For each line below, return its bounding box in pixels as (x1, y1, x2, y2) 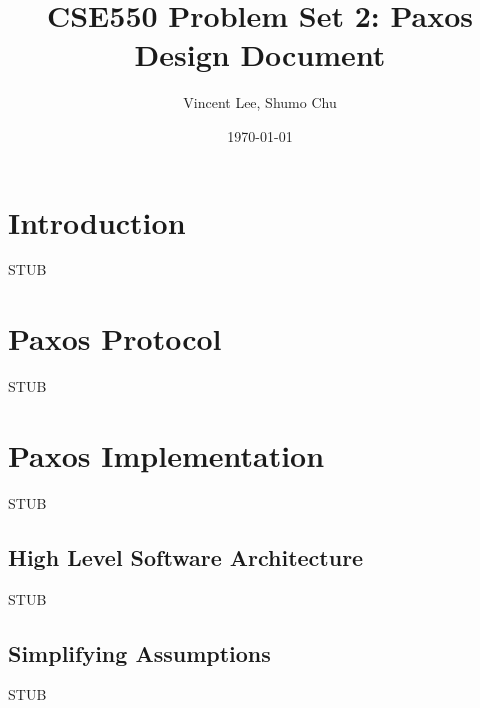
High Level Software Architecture (8, 541, 364, 572)
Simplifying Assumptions (8, 637, 271, 668)
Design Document (134, 34, 386, 75)
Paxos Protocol (8, 318, 222, 359)
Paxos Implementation (8, 434, 325, 475)
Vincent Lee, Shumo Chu (183, 92, 337, 113)
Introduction (8, 201, 186, 242)
